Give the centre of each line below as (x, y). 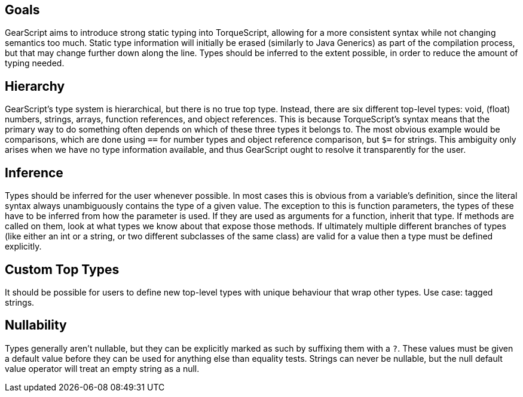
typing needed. (35, 63)
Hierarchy (35, 86)
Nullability (36, 325)
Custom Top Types (62, 269)
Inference (34, 173)
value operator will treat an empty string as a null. (102, 368)
